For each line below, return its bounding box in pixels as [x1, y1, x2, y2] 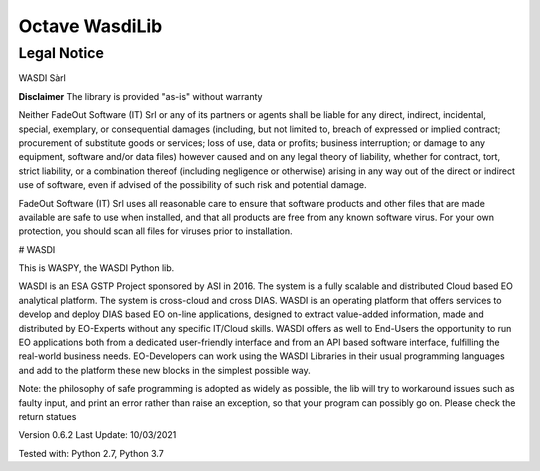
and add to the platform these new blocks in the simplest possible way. [18, 364, 311, 376]
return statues [18, 410, 77, 422]
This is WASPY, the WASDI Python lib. [18, 262, 175, 274]
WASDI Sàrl [18, 72, 67, 84]
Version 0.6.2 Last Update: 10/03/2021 [18, 429, 177, 441]
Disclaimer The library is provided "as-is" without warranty [18, 90, 263, 102]
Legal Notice [18, 44, 105, 62]
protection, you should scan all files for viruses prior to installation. [18, 225, 293, 237]
